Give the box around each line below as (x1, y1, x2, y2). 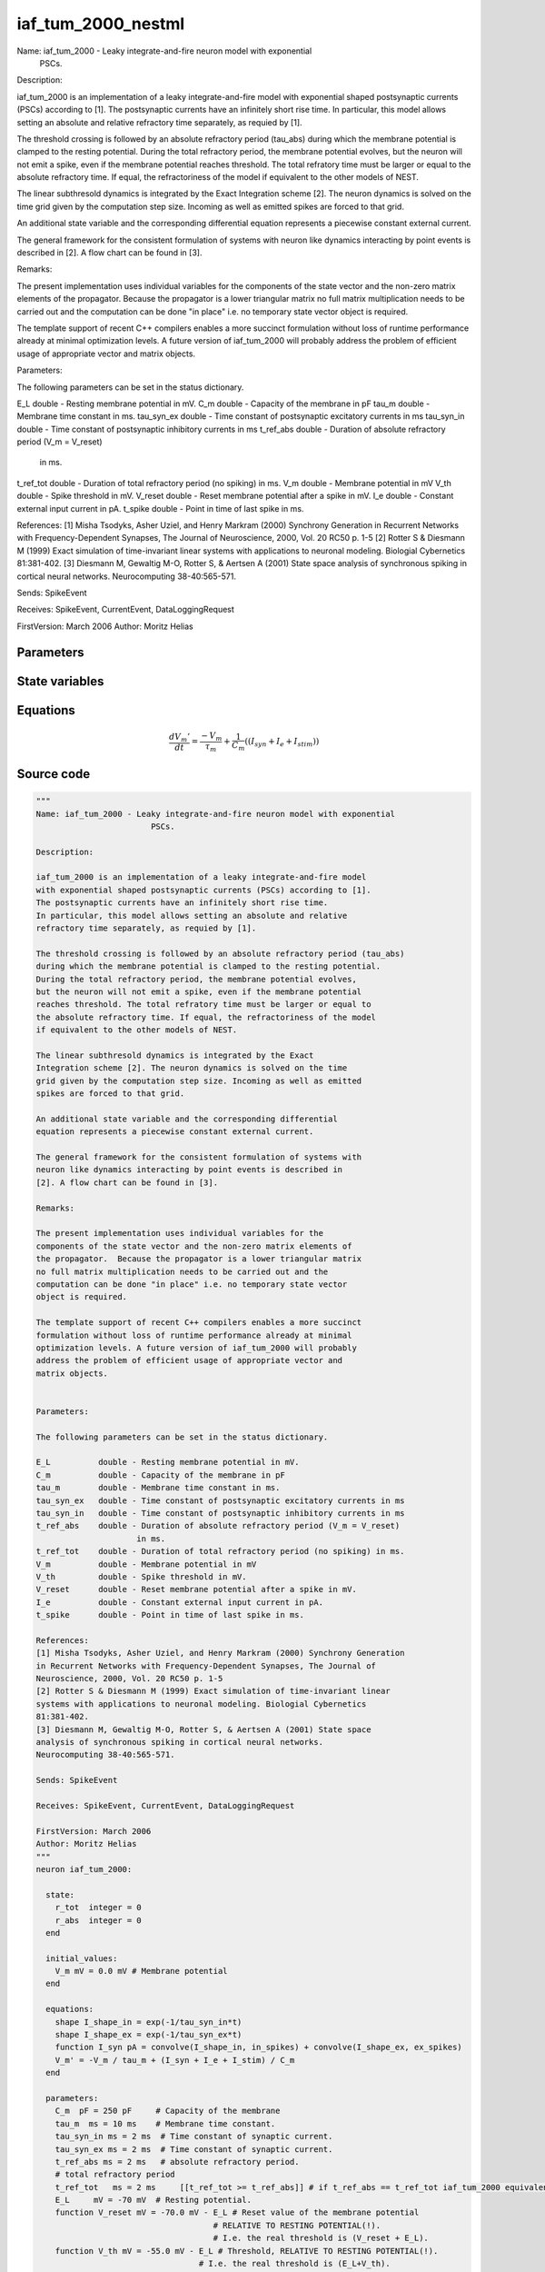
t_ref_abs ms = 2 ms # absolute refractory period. (54, 2157, 300, 2167)
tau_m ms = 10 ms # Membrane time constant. (54, 2118, 276, 2128)
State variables (16, 673, 104, 689)
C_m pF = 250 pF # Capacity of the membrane (54, 2106, 281, 2117)
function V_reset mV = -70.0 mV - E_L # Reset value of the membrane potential (54, 2207, 420, 2217)
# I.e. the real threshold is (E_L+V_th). (198, 2258, 391, 2269)
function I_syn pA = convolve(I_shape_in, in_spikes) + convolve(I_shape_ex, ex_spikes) (54, 2042, 462, 2053)
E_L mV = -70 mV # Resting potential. (54, 2195, 252, 2206)
